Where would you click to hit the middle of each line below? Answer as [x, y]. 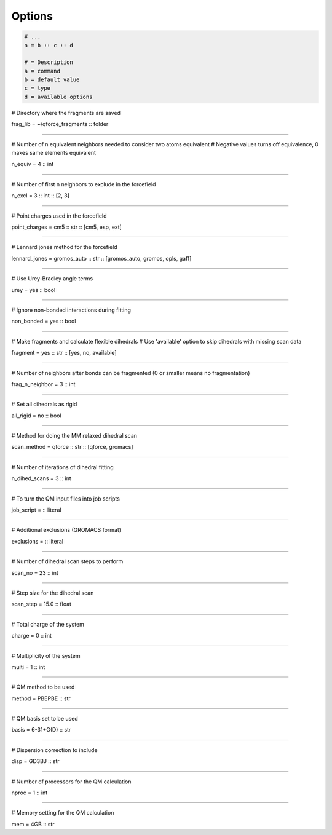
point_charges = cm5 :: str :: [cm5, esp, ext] [67, 227]
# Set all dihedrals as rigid [44, 404]
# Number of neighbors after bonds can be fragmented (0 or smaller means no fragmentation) [131, 373]
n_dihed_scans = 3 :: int [41, 478]
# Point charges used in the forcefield [59, 216]
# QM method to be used [43, 687]
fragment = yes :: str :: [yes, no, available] [64, 353]
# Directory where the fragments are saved [66, 113]
